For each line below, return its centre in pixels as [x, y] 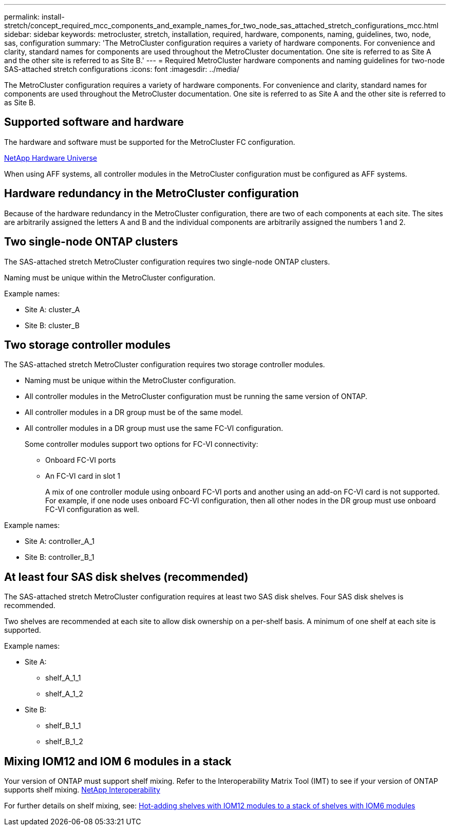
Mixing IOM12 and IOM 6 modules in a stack [118, 761]
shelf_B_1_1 [63, 726]
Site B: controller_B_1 [60, 557]
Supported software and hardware [94, 122]
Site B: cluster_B [52, 325]
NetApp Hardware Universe [51, 158]
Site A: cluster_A [52, 309]
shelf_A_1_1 [63, 678]
